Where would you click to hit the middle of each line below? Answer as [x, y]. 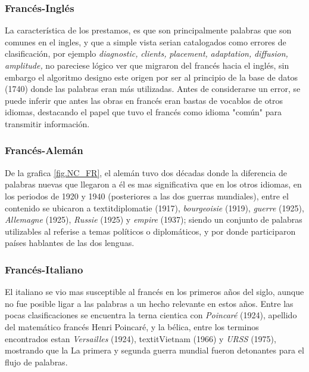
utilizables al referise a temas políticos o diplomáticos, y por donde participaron [150, 231]
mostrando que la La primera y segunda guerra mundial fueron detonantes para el [154, 350]
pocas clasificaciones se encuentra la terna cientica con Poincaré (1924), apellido [151, 315]
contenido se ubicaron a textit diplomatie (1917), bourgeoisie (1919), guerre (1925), [154, 207]
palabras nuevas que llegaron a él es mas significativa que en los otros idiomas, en [153, 184]
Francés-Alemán [44, 150]
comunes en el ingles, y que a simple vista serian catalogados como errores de [146, 41]
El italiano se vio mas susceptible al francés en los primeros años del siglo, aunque [154, 292]
